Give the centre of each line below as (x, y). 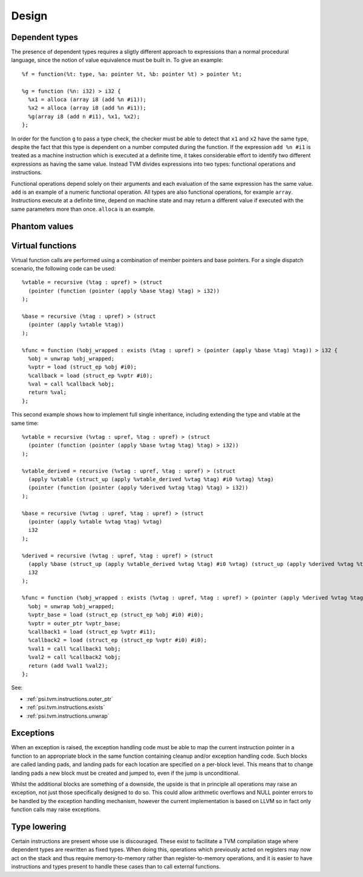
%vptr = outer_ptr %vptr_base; (74, 623)
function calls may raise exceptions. (56, 810)
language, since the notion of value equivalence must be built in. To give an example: (117, 60)
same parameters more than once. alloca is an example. (83, 209)
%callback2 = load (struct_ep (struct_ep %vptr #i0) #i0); (117, 640)
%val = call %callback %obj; (71, 384)
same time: (25, 423)
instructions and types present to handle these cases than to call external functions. (116, 867)
